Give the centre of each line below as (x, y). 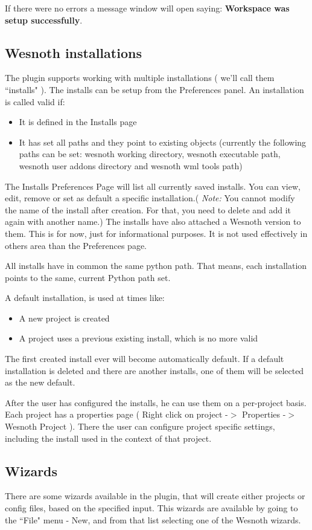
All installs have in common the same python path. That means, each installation (156, 266)
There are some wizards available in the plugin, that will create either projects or (155, 496)
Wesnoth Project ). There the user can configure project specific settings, (140, 426)
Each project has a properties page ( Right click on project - (116, 414)
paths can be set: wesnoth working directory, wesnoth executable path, (150, 154)
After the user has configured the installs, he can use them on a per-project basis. (156, 402)
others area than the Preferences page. (76, 245)
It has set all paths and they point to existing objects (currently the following (163, 142)
